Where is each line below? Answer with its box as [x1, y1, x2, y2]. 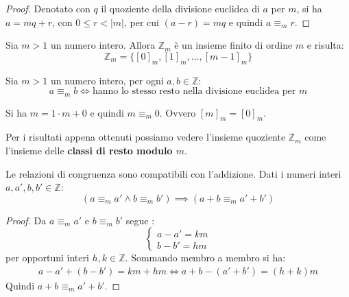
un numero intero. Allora [50, 38, 156, 52]
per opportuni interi [5, 250, 89, 265]
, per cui [124, 14, 159, 29]
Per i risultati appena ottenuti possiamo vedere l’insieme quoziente [5, 130, 286, 144]
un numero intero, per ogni [50, 73, 164, 87]
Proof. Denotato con [5, 1, 91, 15]
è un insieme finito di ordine [174, 38, 293, 52]
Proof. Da [5, 213, 47, 227]
